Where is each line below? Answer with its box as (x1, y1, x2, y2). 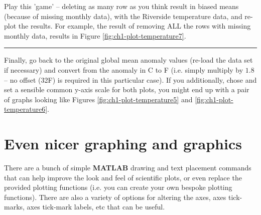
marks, (4, 201, 25, 212)
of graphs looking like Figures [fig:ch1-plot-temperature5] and (4, 94, 193, 104)
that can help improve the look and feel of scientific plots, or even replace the (4, 172, 242, 182)
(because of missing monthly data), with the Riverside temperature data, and (4, 11, 242, 21)
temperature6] (4, 104, 48, 114)
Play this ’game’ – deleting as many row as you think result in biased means (4, 1, 239, 11)
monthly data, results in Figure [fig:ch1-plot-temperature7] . (4, 30, 186, 41)
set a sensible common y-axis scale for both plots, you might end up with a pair (4, 84, 249, 95)
